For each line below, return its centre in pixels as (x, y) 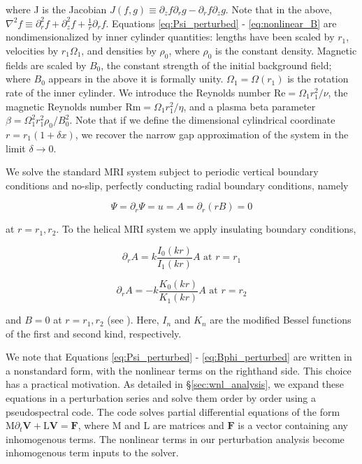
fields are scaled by (46, 65)
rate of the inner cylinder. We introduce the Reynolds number (138, 92)
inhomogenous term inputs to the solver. (92, 452)
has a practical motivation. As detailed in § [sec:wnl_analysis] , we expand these (175, 384)
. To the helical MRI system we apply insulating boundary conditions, (206, 229)
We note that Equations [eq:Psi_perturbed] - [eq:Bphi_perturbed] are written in (179, 357)
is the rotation (318, 79)
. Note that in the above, (278, 9)
